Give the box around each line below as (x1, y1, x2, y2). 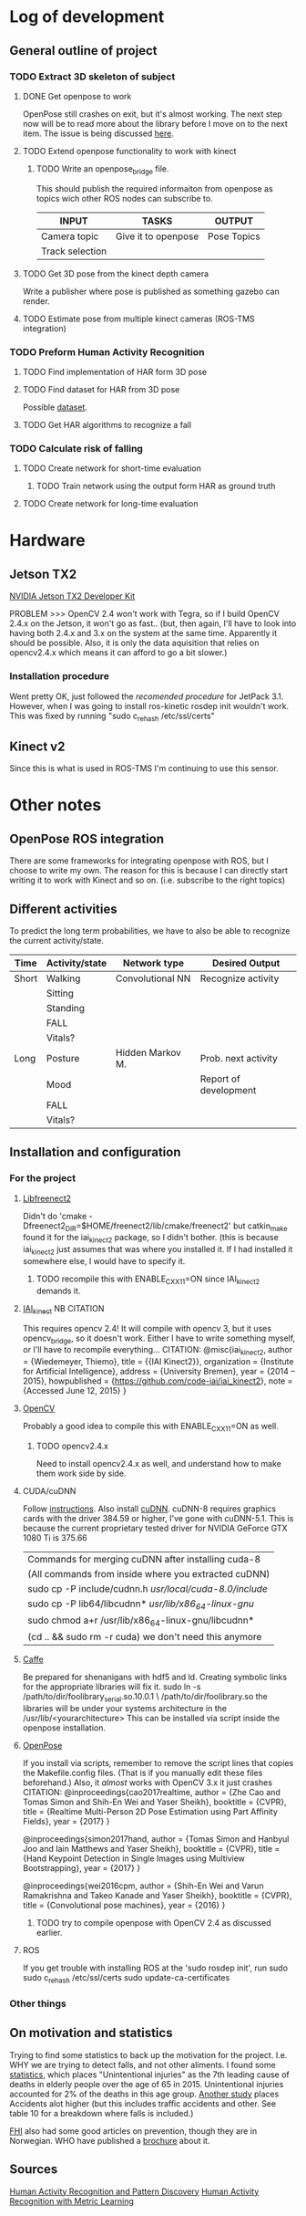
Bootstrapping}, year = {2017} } (22, 1863, 141, 1874)
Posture (46, 1051, 80, 1064)
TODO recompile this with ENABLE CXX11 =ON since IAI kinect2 (36, 1273, 260, 1286)
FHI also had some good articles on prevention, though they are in (9, 2125, 258, 2137)
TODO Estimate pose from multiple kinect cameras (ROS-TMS (22, 313, 255, 324)
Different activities (9, 901, 117, 916)
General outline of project (9, 43, 158, 58)
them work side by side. (36, 1468, 127, 1479)
